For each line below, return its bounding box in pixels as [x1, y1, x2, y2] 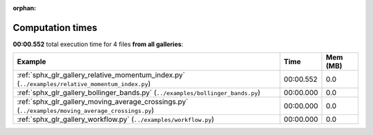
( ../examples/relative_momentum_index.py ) [17, 79, 151, 89]
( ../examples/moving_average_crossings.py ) [17, 105, 155, 115]
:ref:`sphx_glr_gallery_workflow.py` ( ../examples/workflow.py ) [17, 114, 214, 124]
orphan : [12, 4, 37, 12]
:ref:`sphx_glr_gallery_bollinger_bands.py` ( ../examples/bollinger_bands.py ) [17, 88, 260, 98]
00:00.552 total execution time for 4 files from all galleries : [12, 40, 184, 48]
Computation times [12, 21, 97, 34]
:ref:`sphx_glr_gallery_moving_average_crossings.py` [17, 97, 189, 107]
